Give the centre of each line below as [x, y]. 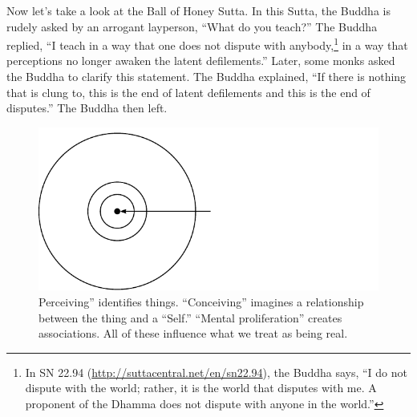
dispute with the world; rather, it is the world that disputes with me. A [201, 388]
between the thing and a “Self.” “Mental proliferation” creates [190, 317]
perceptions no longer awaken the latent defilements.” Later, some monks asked [201, 61]
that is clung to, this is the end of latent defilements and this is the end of [188, 92]
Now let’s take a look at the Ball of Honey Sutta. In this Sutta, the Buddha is [198, 10]
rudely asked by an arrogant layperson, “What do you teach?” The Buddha [192, 26]
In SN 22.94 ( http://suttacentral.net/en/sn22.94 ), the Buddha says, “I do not [216, 372]
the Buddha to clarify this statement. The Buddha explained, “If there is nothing [206, 77]
